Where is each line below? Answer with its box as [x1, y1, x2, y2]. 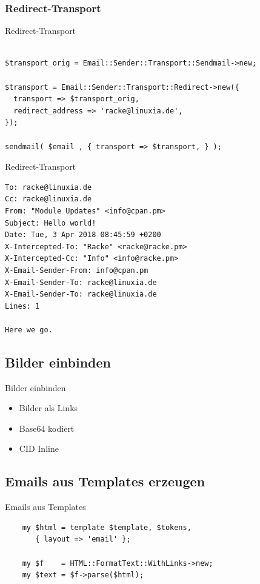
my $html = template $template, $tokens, [22, 523, 192, 532]
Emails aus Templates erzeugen [5, 472, 205, 491]
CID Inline [19, 442, 59, 455]
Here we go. [5, 325, 53, 334]
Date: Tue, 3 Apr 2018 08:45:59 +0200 [5, 230, 161, 240]
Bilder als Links [19, 401, 78, 414]
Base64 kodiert [19, 421, 75, 434]
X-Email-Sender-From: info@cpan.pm [5, 266, 148, 275]
